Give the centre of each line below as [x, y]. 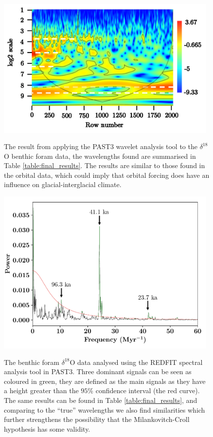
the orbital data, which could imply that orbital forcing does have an [107, 175]
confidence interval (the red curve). [148, 390]
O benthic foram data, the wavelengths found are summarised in [100, 156]
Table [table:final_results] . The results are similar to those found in [105, 165]
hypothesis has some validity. [47, 428]
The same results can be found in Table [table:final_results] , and [101, 400]
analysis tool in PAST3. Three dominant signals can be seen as [98, 371]
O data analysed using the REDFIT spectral [136, 362]
